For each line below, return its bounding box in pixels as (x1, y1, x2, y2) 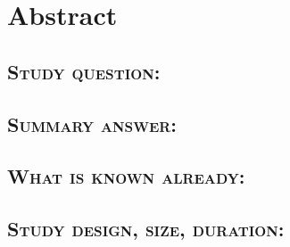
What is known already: (7, 162, 245, 190)
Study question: (7, 57, 161, 85)
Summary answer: (7, 110, 178, 137)
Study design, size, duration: (7, 215, 285, 243)
